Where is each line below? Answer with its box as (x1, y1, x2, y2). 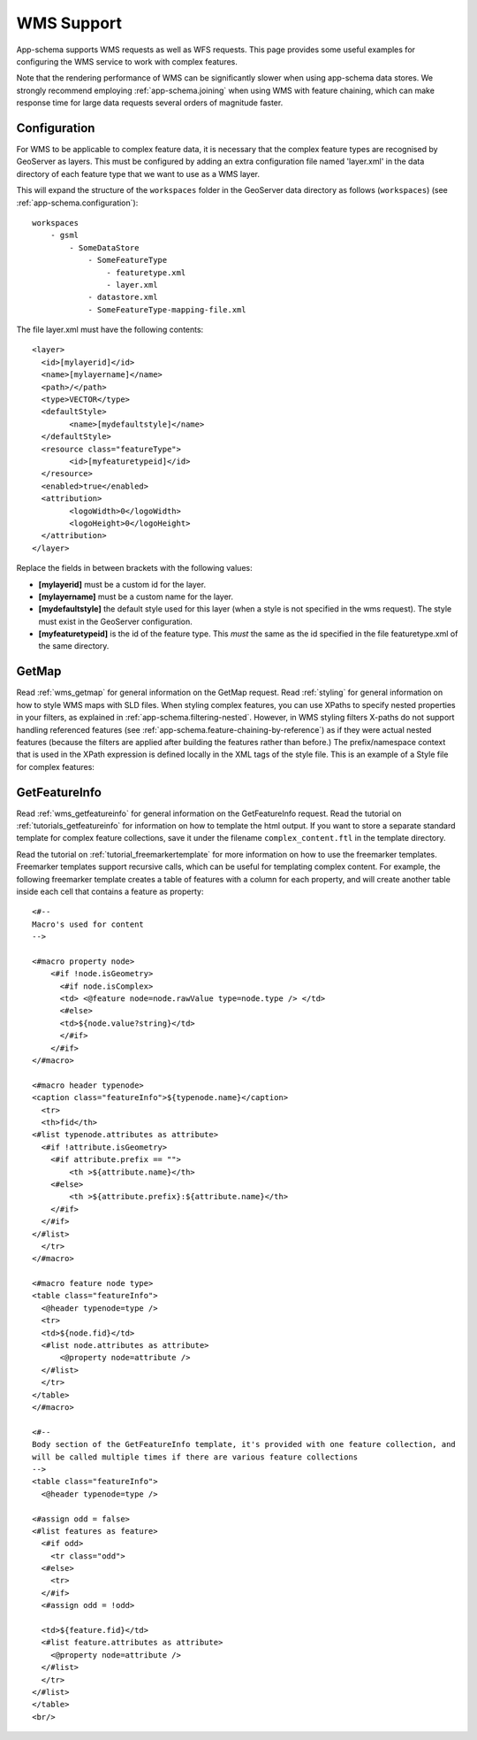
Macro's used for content (32, 919, 145, 929)
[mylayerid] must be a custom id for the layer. (38, 579, 207, 589)
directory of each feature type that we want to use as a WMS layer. (16, 168, 261, 179)
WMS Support (16, 13, 123, 33)
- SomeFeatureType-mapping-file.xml (87, 304, 246, 314)
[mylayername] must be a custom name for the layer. (38, 591, 234, 602)
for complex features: (16, 761, 95, 772)
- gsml (49, 230, 79, 241)
